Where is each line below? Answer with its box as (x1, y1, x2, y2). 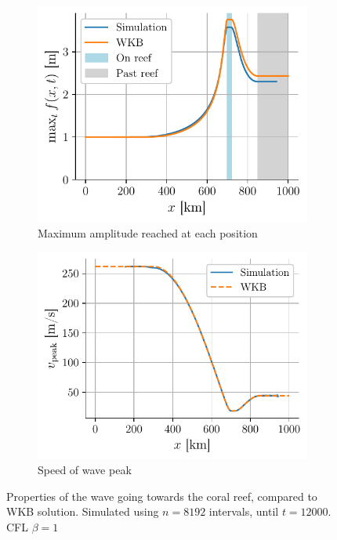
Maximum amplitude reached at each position (38, 225, 258, 241)
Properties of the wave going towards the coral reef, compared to (6, 487, 317, 504)
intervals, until (208, 503, 279, 520)
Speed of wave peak (38, 462, 132, 478)
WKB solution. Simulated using (6, 503, 159, 520)
